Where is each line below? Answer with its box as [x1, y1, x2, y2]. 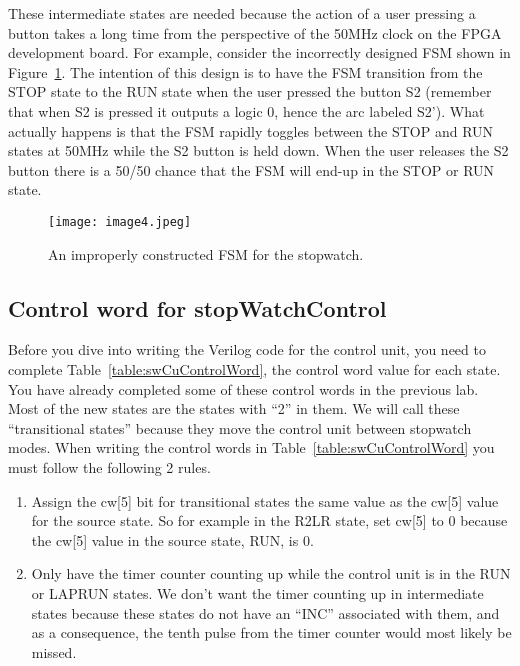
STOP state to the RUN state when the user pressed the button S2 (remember [8, 81, 492, 102]
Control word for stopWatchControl [8, 292, 387, 323]
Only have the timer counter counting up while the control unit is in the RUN [31, 563, 511, 584]
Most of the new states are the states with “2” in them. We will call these [8, 398, 460, 419]
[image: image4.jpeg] [48, 214, 192, 229]
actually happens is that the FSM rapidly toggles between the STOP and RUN [8, 120, 494, 141]
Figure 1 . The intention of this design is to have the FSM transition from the [8, 61, 483, 82]
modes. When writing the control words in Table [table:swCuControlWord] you [8, 437, 495, 458]
